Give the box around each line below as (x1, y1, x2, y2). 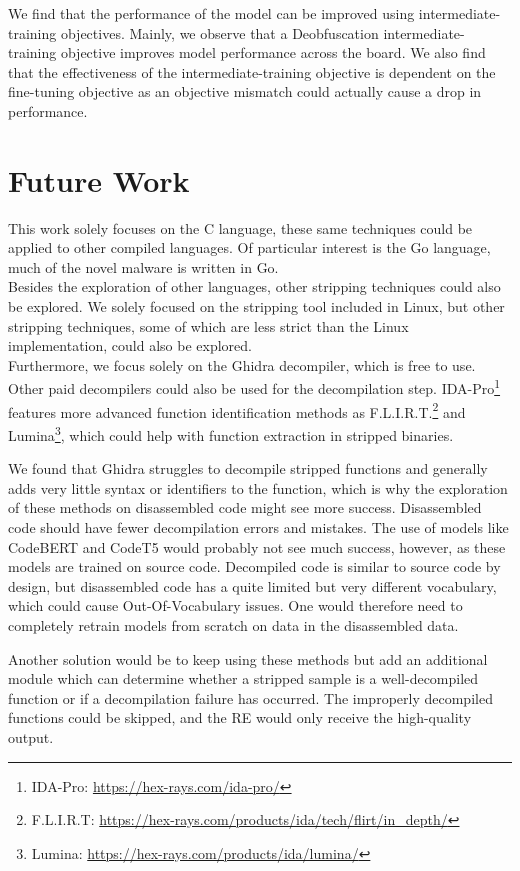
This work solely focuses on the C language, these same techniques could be (8, 217, 473, 238)
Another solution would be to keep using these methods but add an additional (8, 648, 488, 669)
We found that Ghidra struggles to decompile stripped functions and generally (8, 458, 488, 479)
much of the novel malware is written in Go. (8, 256, 279, 277)
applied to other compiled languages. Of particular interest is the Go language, (8, 237, 491, 258)
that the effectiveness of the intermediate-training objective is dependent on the (8, 61, 496, 82)
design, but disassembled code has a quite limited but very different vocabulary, (8, 575, 497, 596)
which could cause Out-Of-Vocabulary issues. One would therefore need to (8, 595, 463, 616)
